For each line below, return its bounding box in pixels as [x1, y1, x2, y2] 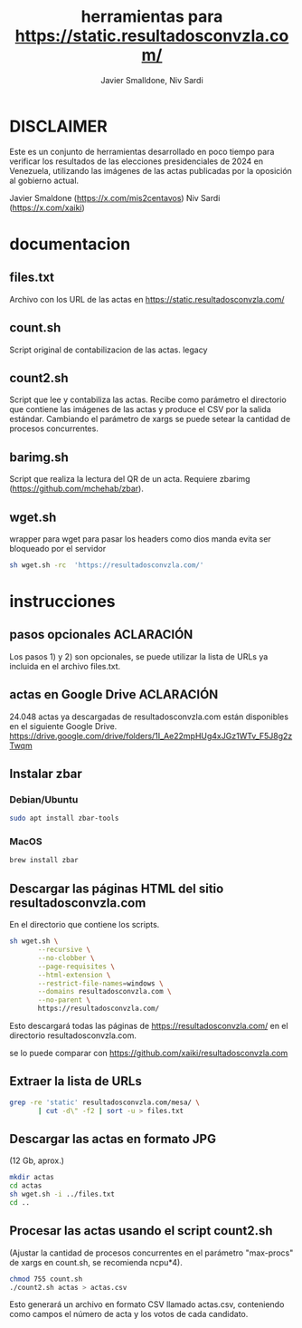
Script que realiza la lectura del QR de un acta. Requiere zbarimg [9, 474, 250, 485]
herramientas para [80, 6, 223, 27]
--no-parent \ [37, 996, 91, 1005]
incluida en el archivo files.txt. [9, 660, 121, 671]
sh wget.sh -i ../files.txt [9, 1189, 116, 1199]
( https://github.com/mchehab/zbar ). [9, 483, 145, 495]
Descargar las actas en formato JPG [9, 1131, 217, 1147]
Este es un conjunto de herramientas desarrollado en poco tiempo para [9, 146, 275, 157]
